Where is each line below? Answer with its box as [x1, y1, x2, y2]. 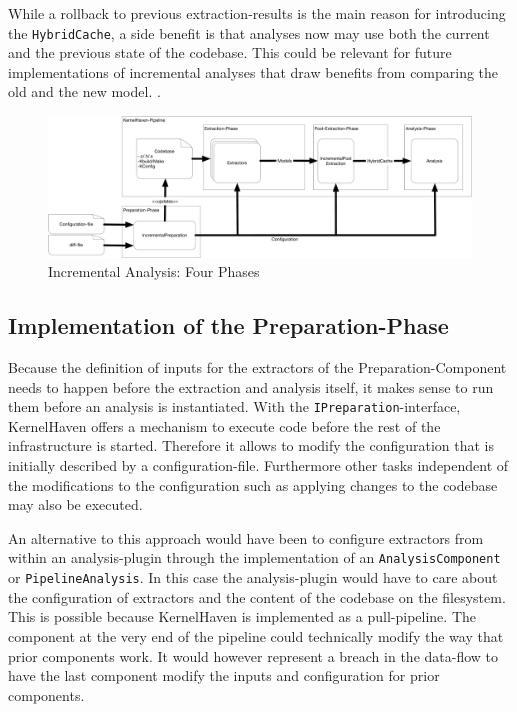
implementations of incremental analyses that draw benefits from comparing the [8, 61, 499, 82]
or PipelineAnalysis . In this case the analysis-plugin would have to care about [8, 567, 498, 588]
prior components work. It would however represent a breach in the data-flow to [8, 645, 499, 666]
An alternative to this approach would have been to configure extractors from [8, 527, 484, 548]
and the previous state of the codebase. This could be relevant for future [8, 42, 452, 63]
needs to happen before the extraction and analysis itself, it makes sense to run [8, 376, 494, 397]
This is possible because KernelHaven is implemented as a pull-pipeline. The [8, 606, 476, 627]
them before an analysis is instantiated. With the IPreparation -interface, [8, 396, 461, 417]
